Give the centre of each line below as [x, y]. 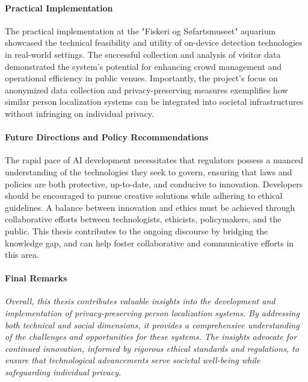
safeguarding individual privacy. [63, 372]
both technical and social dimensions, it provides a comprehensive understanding [152, 324]
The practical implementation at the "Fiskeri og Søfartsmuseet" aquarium [140, 30]
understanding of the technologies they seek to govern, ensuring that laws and [149, 171]
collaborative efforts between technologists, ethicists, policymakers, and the [143, 219]
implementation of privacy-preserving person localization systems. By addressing [152, 313]
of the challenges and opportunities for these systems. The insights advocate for [151, 337]
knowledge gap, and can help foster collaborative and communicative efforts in [149, 243]
